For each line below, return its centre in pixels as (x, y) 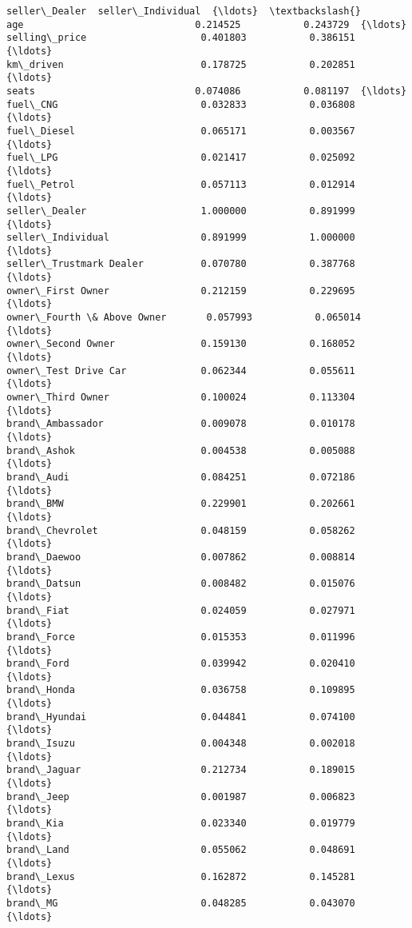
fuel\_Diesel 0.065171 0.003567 (181, 131)
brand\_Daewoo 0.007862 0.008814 (181, 557)
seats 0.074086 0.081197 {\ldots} (207, 91)
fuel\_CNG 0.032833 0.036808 (181, 104)
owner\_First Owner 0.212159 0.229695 (181, 291)
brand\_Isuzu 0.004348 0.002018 (181, 744)
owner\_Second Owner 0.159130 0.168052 (181, 344)
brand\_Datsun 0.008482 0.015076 (181, 584)
